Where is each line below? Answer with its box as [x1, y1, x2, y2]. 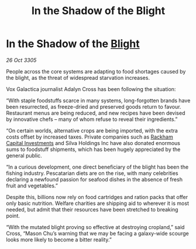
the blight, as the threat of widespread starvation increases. [6, 74, 150, 81]
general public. [6, 152, 42, 159]
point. [6, 212, 20, 219]
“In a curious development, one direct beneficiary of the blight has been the [6, 163, 189, 170]
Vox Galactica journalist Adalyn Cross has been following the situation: [6, 85, 176, 92]
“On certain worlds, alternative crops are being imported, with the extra [6, 127, 178, 134]
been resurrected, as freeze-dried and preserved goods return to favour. [6, 103, 181, 110]
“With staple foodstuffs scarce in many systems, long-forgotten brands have [6, 97, 191, 104]
